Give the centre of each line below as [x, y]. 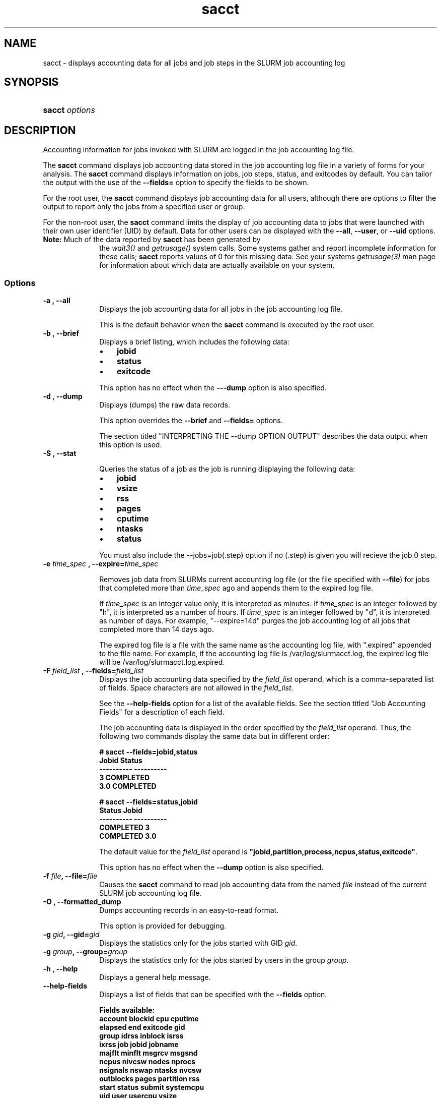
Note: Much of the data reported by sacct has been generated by [152, 240]
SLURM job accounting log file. [151, 893]
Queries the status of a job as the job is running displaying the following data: [227, 469]
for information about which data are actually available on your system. [217, 265]
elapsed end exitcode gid [142, 1027]
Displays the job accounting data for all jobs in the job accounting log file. [221, 309]
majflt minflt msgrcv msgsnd [149, 1053]
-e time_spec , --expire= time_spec [101, 564]
